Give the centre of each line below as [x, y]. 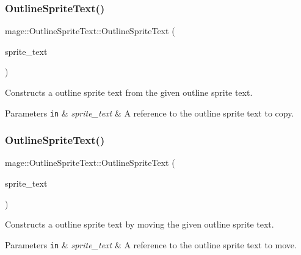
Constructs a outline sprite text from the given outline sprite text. [129, 92]
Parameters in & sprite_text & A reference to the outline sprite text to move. [151, 244]
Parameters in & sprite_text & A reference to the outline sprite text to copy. [150, 113]
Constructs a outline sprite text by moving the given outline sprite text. [140, 224]
